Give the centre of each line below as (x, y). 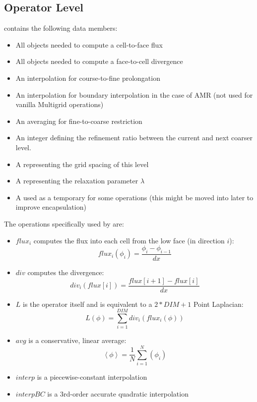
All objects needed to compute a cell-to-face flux (89, 44)
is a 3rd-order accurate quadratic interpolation (118, 393)
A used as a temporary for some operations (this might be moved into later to (134, 197)
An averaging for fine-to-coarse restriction (79, 121)
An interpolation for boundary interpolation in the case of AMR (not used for (134, 94)
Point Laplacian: (218, 304)
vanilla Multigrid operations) (60, 104)
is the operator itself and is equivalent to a (88, 304)
